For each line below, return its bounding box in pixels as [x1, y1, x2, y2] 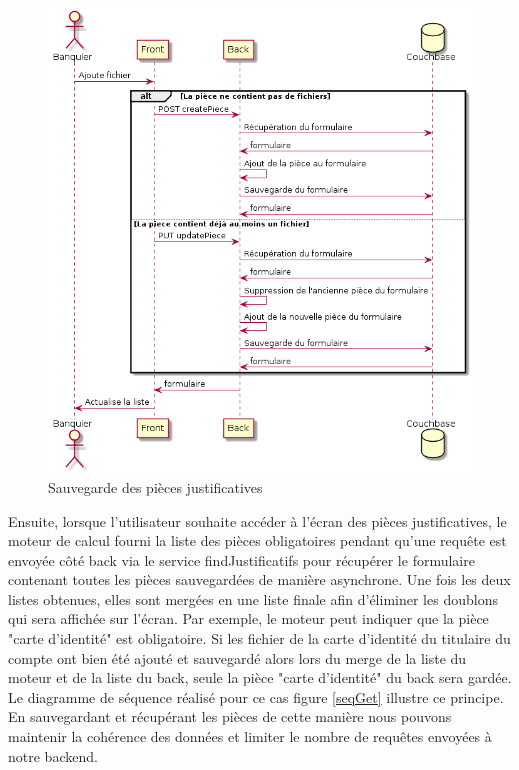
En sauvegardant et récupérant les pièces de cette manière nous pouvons [8, 706, 452, 727]
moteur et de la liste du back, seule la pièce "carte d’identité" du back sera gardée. [8, 667, 512, 688]
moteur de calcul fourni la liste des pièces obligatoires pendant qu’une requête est [8, 530, 507, 551]
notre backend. [8, 745, 98, 766]
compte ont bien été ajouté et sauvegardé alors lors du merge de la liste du [8, 647, 467, 668]
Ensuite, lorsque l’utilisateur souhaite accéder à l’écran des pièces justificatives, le [8, 510, 507, 531]
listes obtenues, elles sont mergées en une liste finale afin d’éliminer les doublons [8, 588, 498, 609]
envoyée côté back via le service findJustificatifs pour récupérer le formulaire [8, 549, 475, 570]
